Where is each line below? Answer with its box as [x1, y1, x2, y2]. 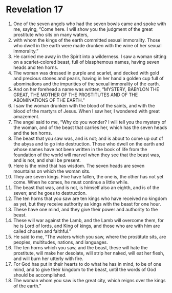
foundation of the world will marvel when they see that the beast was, [13, 152, 161, 158]
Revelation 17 [6, 4, 63, 15]
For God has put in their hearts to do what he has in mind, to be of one [13, 261, 162, 267]
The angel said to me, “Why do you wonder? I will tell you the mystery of [13, 119, 166, 125]
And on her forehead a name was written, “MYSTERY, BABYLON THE [13, 86, 159, 92]
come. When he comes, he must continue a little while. [13, 179, 129, 185]
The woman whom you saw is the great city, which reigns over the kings [13, 277, 166, 283]
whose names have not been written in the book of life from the [13, 146, 147, 152]
